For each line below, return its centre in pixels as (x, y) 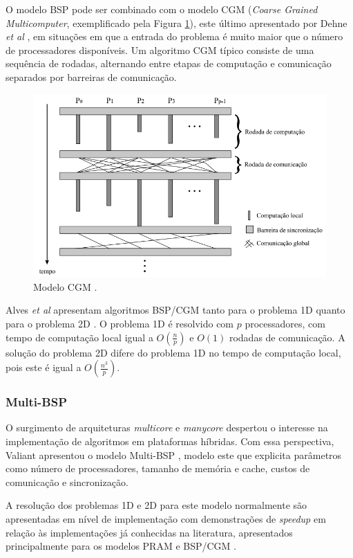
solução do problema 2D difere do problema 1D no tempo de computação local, (173, 352)
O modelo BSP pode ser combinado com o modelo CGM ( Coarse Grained (162, 9)
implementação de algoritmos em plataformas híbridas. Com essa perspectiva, (170, 441)
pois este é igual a (44, 367)
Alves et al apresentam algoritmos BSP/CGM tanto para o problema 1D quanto (175, 310)
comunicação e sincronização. (67, 481)
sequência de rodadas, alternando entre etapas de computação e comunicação (169, 63)
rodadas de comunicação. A (287, 337)
